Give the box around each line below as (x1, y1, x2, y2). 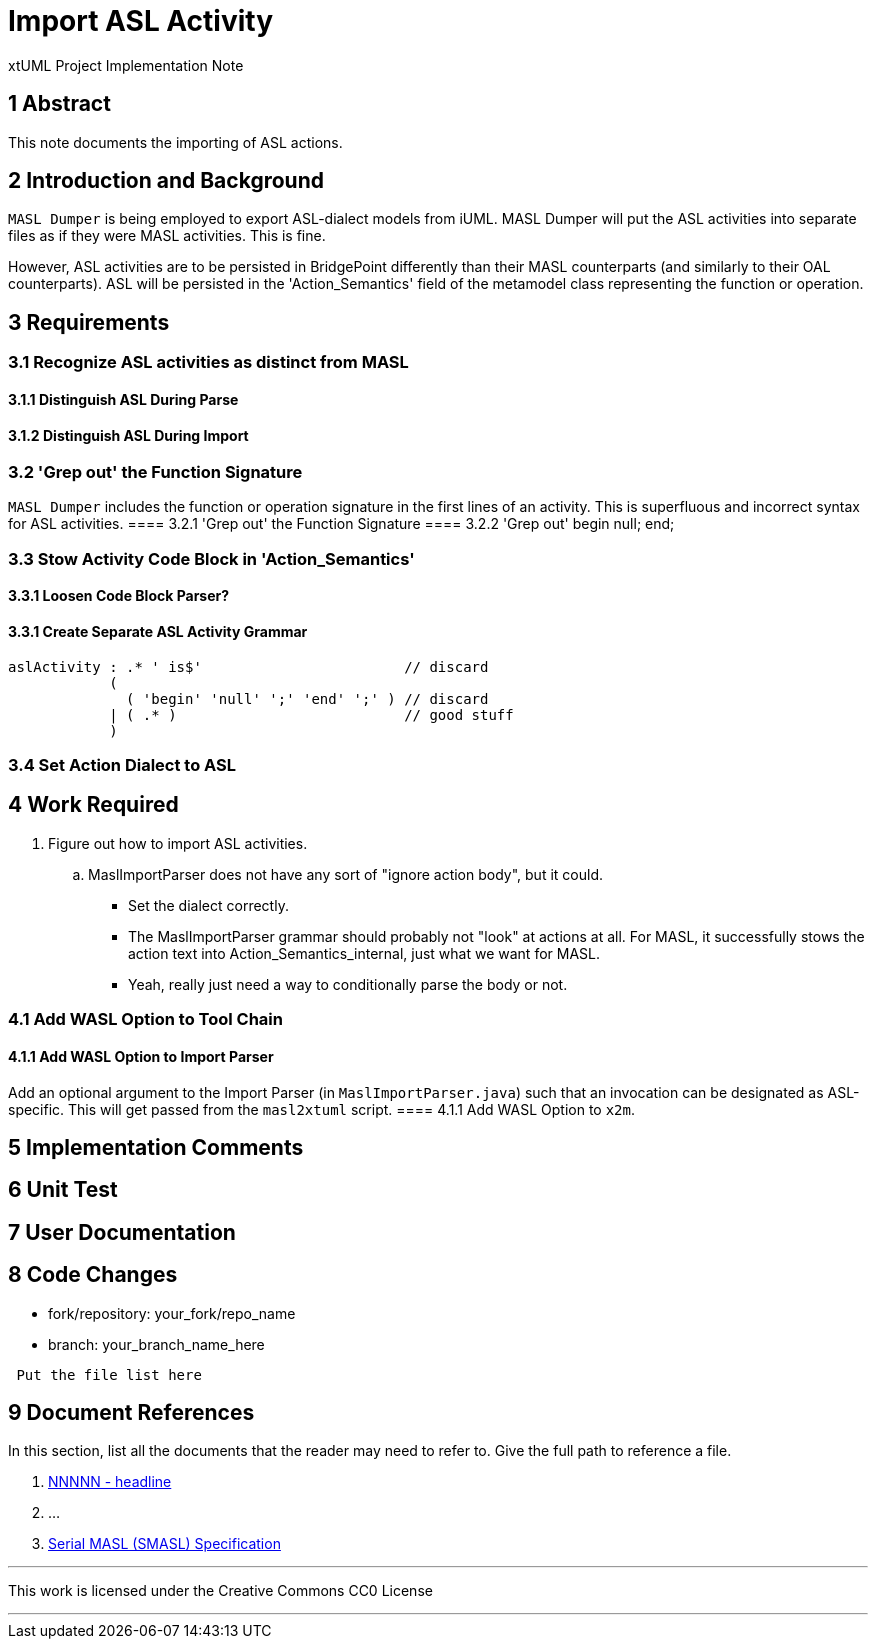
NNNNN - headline (48, 1473, 172, 1491)
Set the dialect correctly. (128, 896, 289, 914)
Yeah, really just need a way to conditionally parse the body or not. (128, 975, 568, 993)
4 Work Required (8, 792, 179, 818)
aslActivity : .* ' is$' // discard (8, 658, 489, 675)
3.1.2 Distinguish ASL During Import (8, 426, 249, 444)
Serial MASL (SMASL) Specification (48, 1535, 281, 1553)
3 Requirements (8, 309, 170, 335)
